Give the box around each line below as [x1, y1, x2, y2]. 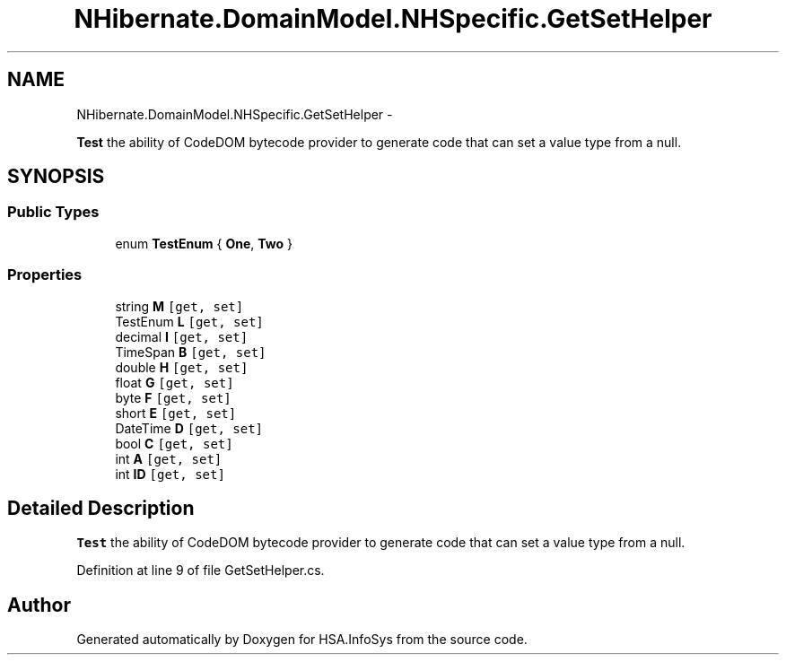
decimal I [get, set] [115, 328, 249, 344]
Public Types [7, 203, 100, 222]
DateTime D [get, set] [115, 420, 264, 436]
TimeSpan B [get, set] [115, 344, 266, 360]
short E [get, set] [115, 405, 237, 421]
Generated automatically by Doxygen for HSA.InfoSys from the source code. [76, 632, 528, 648]
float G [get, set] [115, 374, 234, 390]
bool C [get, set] [115, 435, 233, 451]
